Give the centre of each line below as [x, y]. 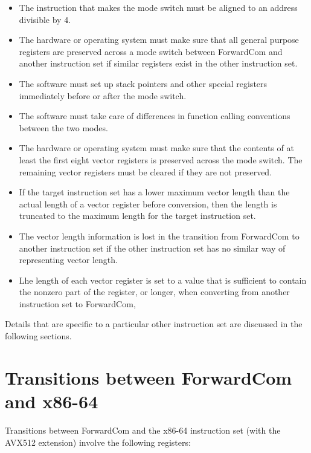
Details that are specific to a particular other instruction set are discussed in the [154, 324]
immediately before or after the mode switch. [103, 95]
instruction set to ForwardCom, [77, 303]
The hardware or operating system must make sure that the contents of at [156, 148]
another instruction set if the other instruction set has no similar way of [152, 248]
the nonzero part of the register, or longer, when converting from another [154, 292]
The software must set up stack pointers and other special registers [143, 83]
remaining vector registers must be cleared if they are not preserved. [146, 171]
